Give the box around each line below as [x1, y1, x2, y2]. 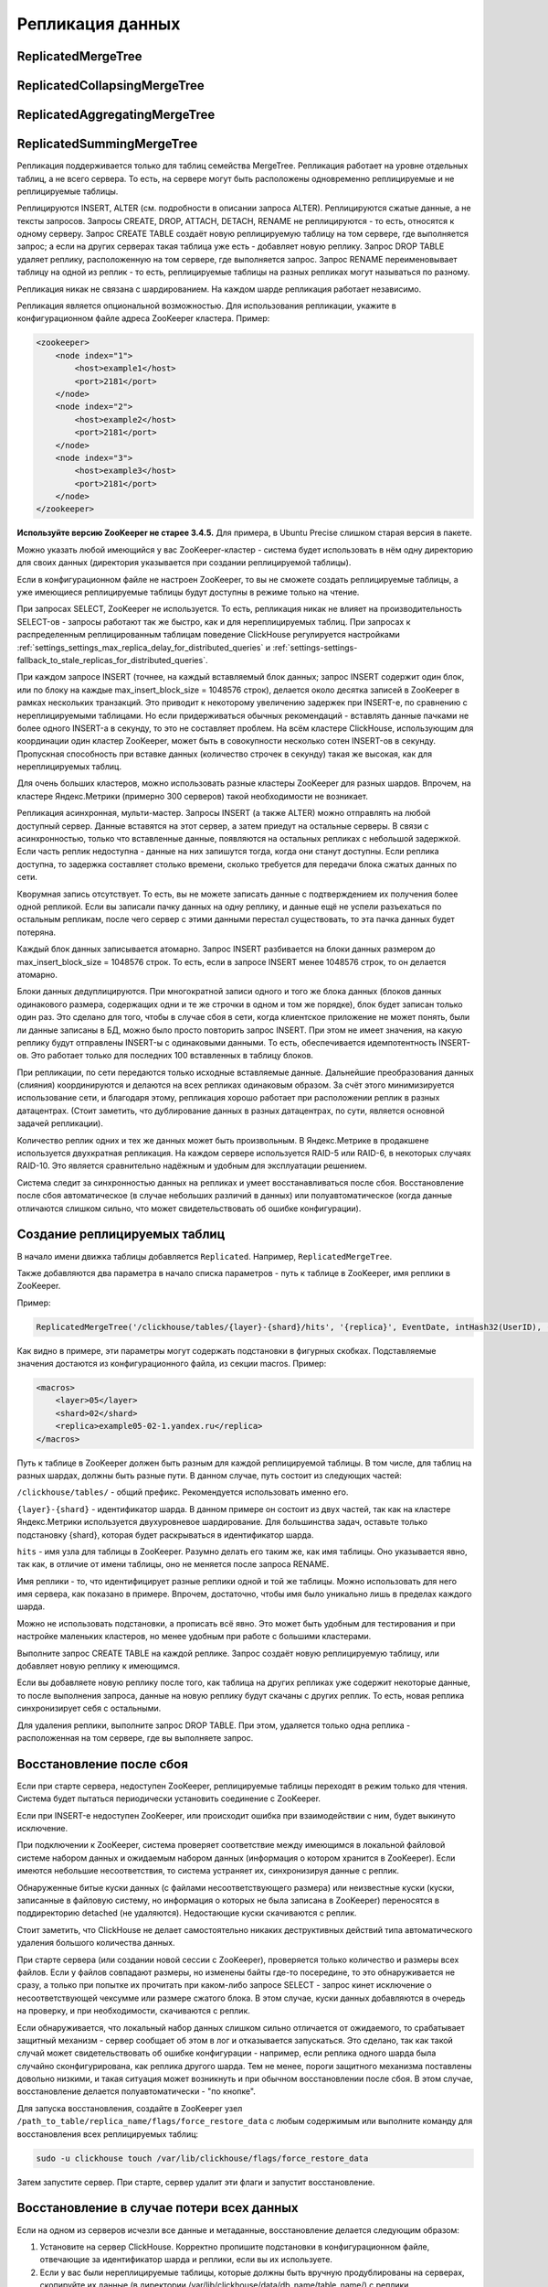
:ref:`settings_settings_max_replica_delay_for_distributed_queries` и [16, 641, 271, 653]
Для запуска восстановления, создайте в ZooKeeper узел [16, 2102, 243, 2113]
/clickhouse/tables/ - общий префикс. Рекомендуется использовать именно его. [16, 1487, 349, 1498]
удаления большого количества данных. [16, 1938, 175, 1949]
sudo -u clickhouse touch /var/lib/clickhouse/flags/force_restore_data [36, 2153, 369, 2164]
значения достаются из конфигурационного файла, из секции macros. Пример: [16, 1358, 327, 1369]
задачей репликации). [16, 1118, 104, 1129]
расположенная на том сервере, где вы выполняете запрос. [16, 1732, 254, 1743]
